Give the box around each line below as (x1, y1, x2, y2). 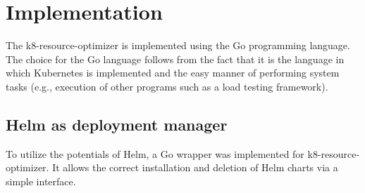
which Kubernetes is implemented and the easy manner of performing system (6, 65, 340, 80)
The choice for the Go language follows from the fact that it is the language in (6, 51, 345, 66)
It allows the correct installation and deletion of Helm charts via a (52, 160, 338, 175)
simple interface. (6, 173, 76, 188)
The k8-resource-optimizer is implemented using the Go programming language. (6, 38, 350, 53)
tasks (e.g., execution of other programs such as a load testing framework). (6, 79, 328, 93)
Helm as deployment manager (6, 113, 228, 135)
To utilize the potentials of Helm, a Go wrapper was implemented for (6, 146, 304, 161)
